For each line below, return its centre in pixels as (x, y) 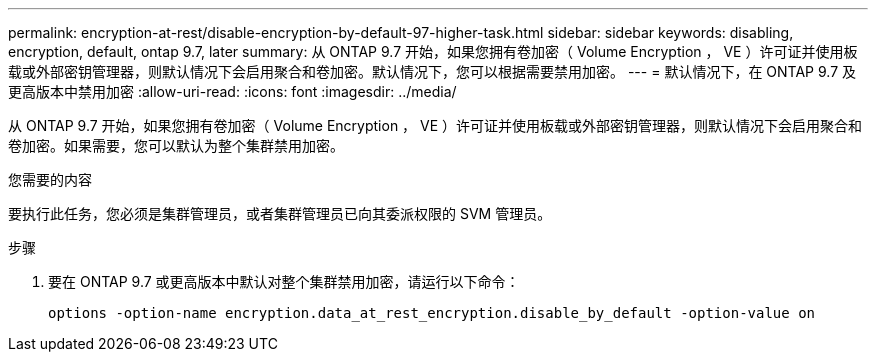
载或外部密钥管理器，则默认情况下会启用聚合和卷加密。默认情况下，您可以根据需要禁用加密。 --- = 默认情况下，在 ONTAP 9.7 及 (432, 71)
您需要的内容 (50, 179)
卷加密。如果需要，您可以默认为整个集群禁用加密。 (176, 145)
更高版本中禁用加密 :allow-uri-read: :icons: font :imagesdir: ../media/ (232, 91)
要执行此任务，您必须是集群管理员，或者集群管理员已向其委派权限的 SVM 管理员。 (280, 213)
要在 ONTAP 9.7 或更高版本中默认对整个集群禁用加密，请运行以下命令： (284, 281)
